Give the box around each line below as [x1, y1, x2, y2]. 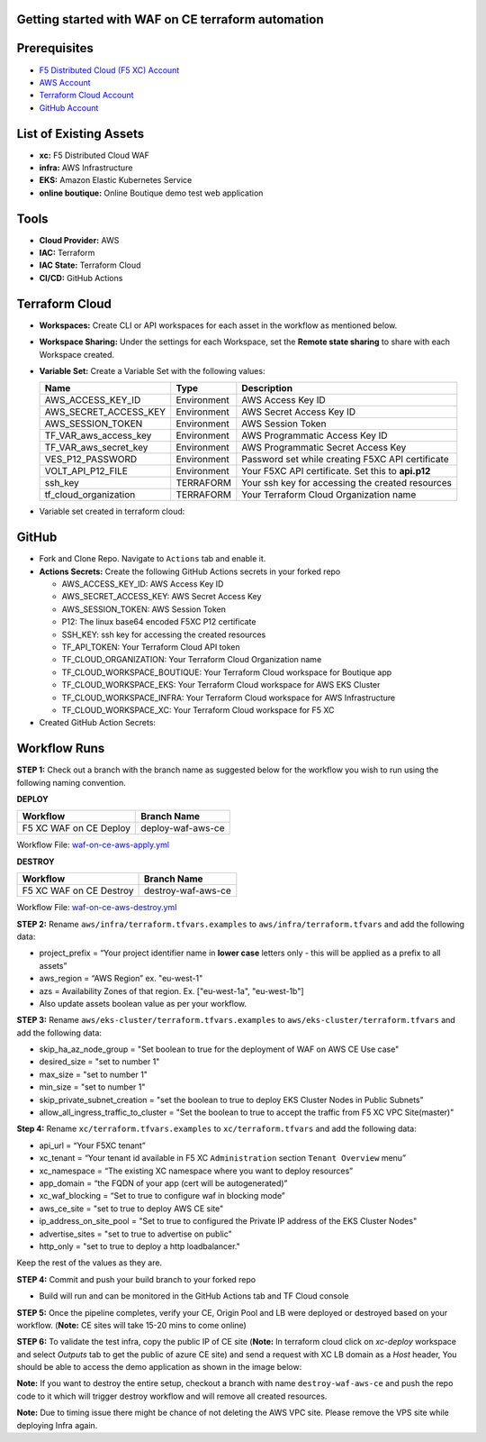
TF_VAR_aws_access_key [44, 429, 152, 442]
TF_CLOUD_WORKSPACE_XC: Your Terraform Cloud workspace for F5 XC [61, 704, 335, 716]
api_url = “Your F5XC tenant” [39, 1140, 146, 1151]
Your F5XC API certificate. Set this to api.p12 [241, 465, 431, 478]
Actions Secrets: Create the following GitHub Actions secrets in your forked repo [39, 566, 341, 577]
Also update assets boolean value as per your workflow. [39, 998, 247, 1008]
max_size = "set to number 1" [39, 1069, 148, 1080]
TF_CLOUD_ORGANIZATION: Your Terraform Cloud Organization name [61, 654, 322, 665]
